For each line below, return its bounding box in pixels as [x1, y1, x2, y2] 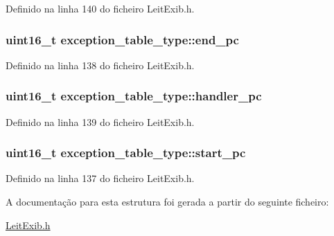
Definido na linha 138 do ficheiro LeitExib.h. [6, 57, 195, 72]
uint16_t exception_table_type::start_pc [6, 144, 246, 161]
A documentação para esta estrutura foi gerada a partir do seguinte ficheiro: [6, 194, 329, 209]
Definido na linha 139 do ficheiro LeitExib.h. [6, 114, 195, 129]
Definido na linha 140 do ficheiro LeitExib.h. [6, 1, 195, 15]
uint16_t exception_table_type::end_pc [6, 30, 239, 48]
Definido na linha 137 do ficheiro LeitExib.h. [6, 171, 195, 185]
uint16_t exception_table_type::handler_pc [6, 87, 262, 105]
